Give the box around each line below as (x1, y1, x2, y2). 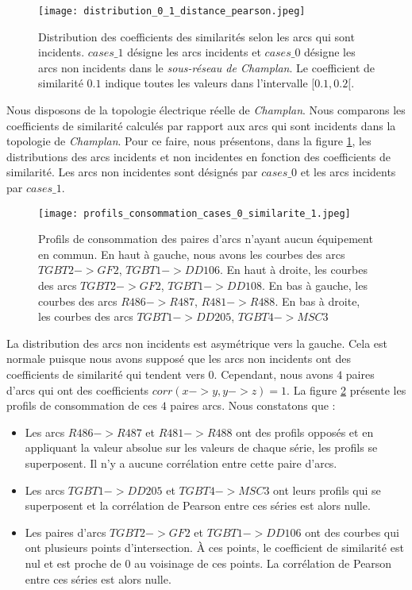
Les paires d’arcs (25, 523, 106, 540)
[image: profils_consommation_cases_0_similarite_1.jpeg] (38, 207, 351, 219)
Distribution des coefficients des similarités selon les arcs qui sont (38, 28, 355, 44)
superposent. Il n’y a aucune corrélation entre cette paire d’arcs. (25, 454, 337, 471)
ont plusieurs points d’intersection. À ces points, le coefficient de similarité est (25, 539, 404, 556)
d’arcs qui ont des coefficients (6, 381, 149, 398)
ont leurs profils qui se (273, 481, 381, 498)
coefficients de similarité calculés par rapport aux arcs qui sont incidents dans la (6, 117, 396, 133)
